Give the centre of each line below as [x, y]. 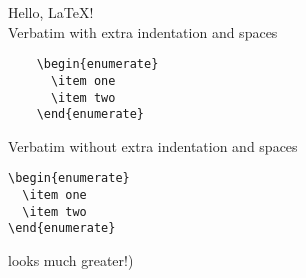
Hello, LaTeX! [51, 12]
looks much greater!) [71, 260]
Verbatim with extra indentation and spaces [143, 31]
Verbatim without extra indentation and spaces [153, 145]
